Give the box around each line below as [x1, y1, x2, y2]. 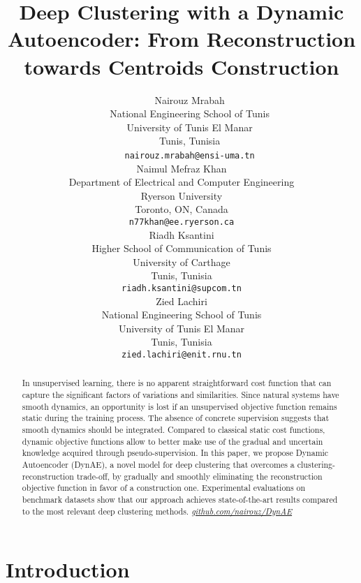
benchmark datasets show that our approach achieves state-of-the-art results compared [22, 493, 338, 505]
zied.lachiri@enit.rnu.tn [121, 349, 242, 360]
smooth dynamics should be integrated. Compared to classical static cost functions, [22, 424, 325, 436]
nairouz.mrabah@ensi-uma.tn [124, 150, 255, 161]
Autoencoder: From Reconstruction [7, 24, 356, 53]
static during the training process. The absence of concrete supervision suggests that [22, 412, 330, 424]
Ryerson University [140, 188, 223, 202]
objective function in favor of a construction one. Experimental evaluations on [22, 482, 306, 494]
